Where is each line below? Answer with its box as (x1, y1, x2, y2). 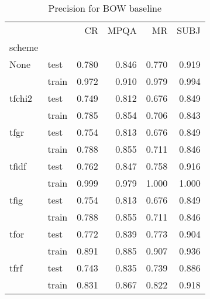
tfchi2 (9, 91, 33, 105)
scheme (9, 40, 39, 54)
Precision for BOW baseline (48, 1, 162, 15)
